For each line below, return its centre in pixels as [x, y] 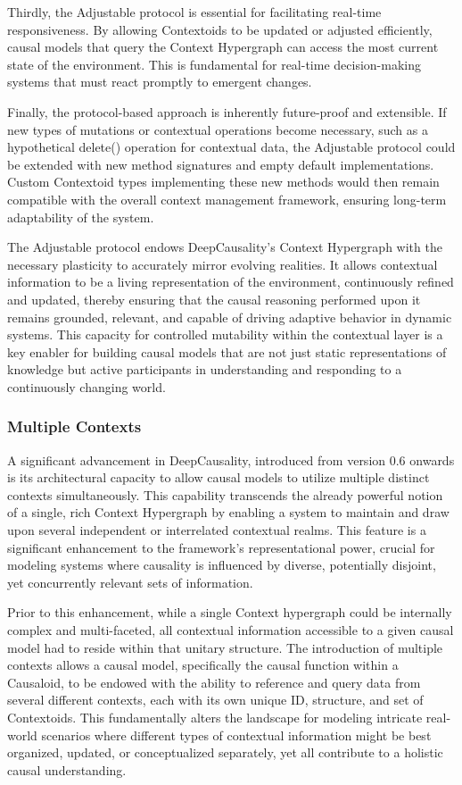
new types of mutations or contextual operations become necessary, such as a [218, 129]
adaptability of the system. [81, 217]
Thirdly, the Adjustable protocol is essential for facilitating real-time [194, 12]
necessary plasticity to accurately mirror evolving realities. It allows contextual [223, 264]
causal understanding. [67, 769]
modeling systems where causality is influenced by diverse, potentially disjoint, [222, 565]
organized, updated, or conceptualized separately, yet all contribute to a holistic [225, 752]
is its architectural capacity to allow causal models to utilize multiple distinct [219, 477]
